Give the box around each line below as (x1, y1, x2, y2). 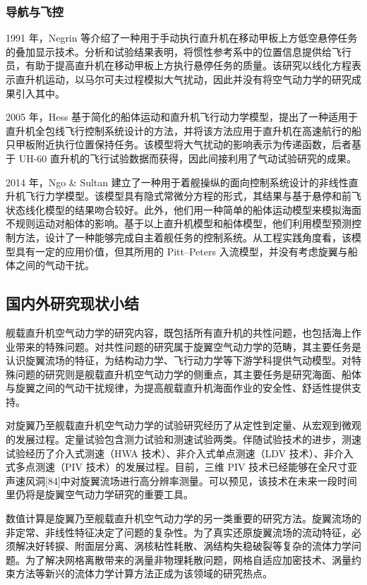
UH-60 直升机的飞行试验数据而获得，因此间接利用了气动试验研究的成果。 (18, 150, 356, 165)
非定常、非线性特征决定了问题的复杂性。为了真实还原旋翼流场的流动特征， (6, 524, 351, 539)
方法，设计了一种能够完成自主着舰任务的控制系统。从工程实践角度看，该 (15, 229, 351, 244)
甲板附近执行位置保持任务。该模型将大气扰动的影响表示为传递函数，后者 (15, 137, 351, 152)
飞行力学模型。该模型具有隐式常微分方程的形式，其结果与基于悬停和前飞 (25, 188, 361, 203)
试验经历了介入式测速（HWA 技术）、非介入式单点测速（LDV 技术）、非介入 (6, 445, 354, 460)
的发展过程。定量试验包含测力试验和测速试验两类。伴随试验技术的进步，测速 (6, 432, 361, 447)
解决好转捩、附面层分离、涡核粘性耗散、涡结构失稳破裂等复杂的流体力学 (15, 538, 351, 553)
